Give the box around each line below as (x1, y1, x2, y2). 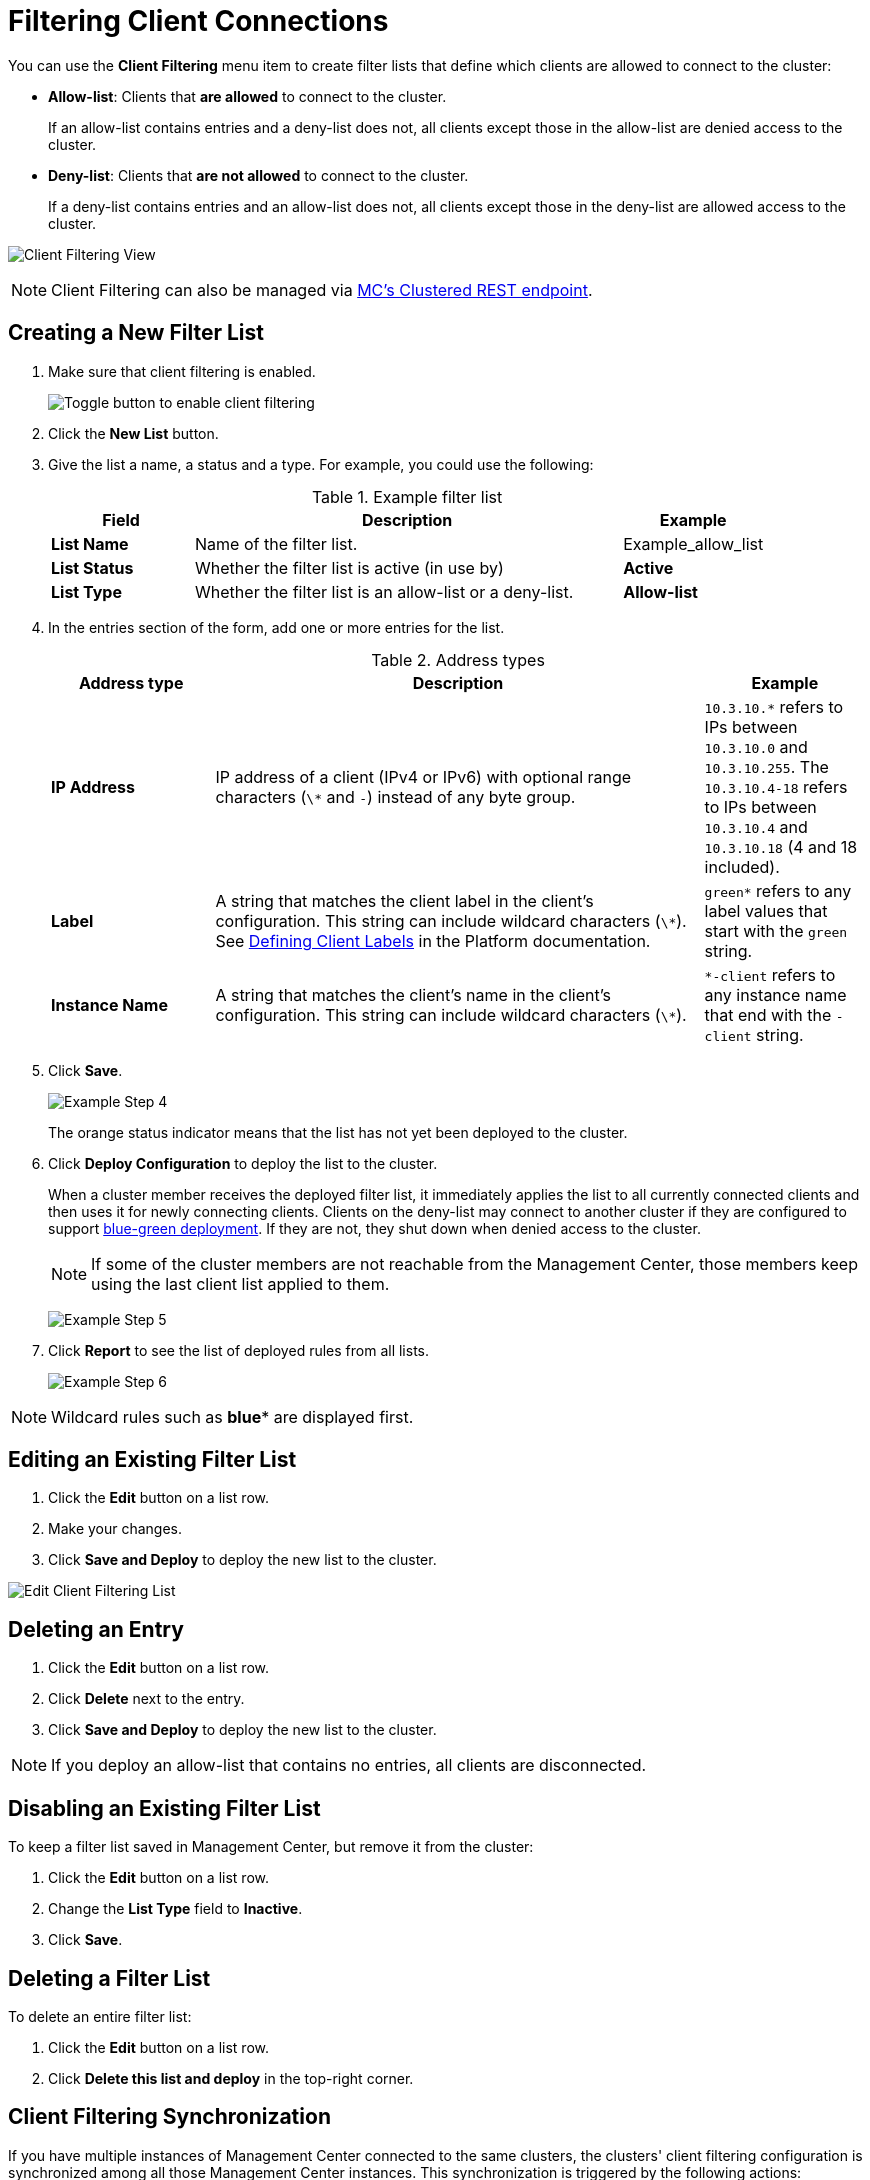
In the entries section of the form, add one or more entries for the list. (48, 618, 505, 636)
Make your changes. (48, 1520, 183, 1538)
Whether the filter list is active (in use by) (195, 557, 504, 578)
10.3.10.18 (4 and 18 (704, 836, 858, 857)
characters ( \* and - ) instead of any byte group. (215, 786, 576, 807)
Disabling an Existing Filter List (8, 1795, 321, 1821)
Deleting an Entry (8, 1616, 184, 1642)
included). (704, 856, 780, 877)
